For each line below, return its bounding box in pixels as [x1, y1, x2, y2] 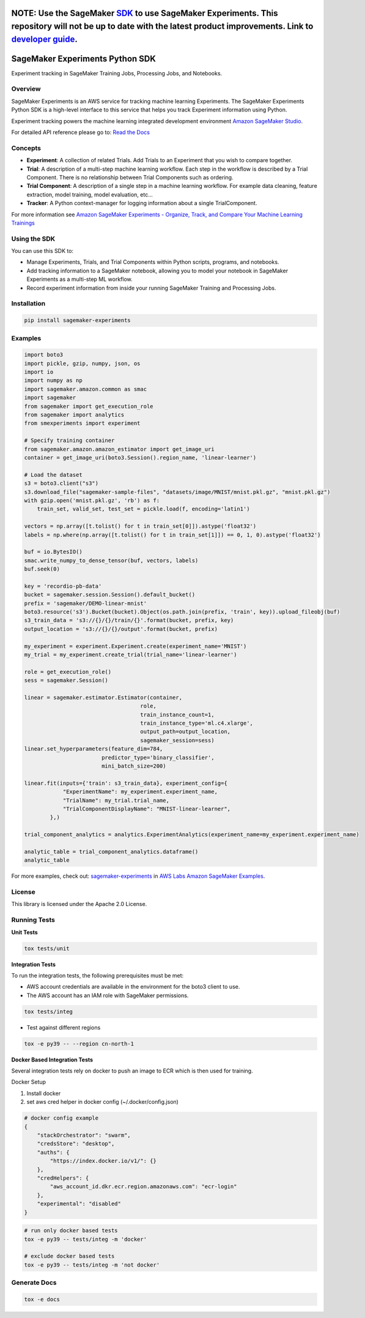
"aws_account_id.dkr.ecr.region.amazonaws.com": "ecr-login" [50, 1183, 237, 1190]
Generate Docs [11, 1278, 57, 1287]
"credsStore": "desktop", [37, 1140, 115, 1147]
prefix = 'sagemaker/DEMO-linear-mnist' [24, 600, 147, 607]
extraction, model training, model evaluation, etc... [26, 190, 153, 198]
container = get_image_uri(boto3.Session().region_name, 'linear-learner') [24, 454, 257, 461]
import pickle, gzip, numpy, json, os [24, 360, 141, 367]
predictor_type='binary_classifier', [101, 754, 215, 761]
